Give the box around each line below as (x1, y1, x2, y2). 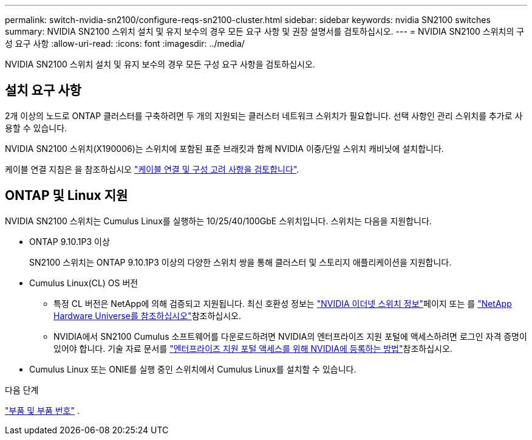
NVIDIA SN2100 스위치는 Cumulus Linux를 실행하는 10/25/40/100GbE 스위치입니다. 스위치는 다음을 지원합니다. (5, 215, 432, 226)
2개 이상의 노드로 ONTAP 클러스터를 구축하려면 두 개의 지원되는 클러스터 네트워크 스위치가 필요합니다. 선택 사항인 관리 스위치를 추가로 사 (5, 110, 523, 121)
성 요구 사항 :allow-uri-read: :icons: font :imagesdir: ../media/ (5, 38, 245, 49)
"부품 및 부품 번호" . (5, 405, 80, 416)
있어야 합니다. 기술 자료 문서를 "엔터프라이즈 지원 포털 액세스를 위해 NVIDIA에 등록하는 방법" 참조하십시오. (53, 343, 452, 354)
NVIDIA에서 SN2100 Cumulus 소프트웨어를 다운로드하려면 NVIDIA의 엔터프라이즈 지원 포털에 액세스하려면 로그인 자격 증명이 (53, 331, 527, 342)
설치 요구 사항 (5, 83, 81, 98)
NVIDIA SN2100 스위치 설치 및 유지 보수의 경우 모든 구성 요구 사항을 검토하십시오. (5, 59, 315, 69)
